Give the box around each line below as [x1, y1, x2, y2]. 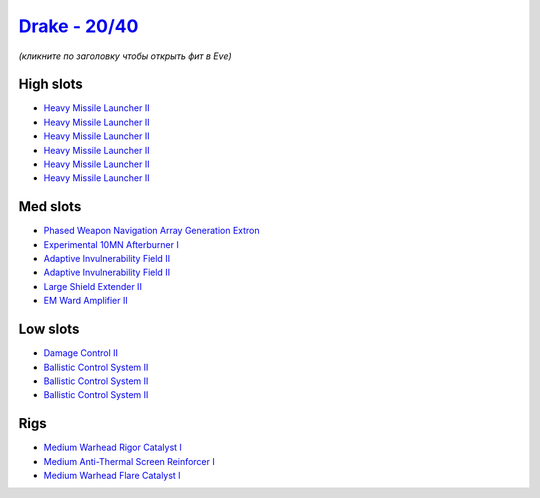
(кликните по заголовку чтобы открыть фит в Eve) [18, 50, 232, 62]
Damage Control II [43, 347, 119, 359]
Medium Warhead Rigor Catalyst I [43, 441, 182, 454]
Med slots [18, 198, 82, 215]
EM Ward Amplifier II [43, 295, 129, 307]
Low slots [18, 321, 80, 338]
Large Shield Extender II [43, 280, 142, 292]
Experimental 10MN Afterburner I [43, 238, 179, 250]
